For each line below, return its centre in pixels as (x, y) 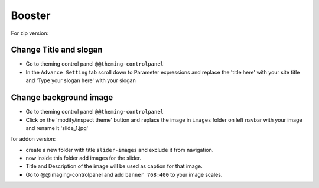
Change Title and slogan (57, 50)
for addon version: (33, 139)
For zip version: (30, 33)
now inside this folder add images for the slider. (84, 158)
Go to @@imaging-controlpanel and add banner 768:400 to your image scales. (124, 174)
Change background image (62, 98)
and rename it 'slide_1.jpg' (57, 128)
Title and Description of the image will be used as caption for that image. (114, 166)
